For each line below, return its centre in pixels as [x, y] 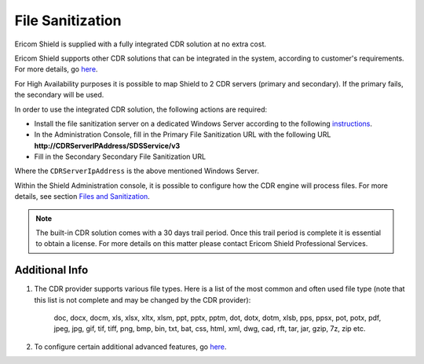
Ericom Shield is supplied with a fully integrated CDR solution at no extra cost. [141, 44]
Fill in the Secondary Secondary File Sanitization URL [120, 156]
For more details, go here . [56, 69]
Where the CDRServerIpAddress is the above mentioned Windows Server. [137, 171]
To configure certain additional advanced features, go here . [130, 347]
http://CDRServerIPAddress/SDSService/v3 [107, 145]
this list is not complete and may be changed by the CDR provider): [143, 300]
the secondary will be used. [59, 95]
